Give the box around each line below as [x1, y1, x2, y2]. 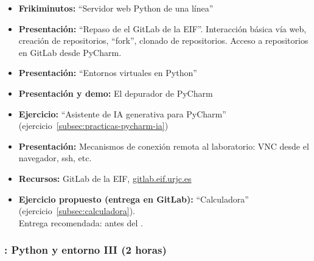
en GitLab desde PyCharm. [18, 46, 122, 58]
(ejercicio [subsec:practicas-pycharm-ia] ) [18, 119, 169, 132]
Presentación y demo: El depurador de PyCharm [18, 86, 213, 99]
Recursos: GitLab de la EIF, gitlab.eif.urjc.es [18, 172, 192, 184]
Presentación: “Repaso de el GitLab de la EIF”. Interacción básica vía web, [18, 22, 307, 35]
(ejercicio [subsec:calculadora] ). [18, 204, 135, 217]
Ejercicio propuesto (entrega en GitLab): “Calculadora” [18, 192, 249, 205]
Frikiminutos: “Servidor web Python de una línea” [18, 2, 214, 14]
